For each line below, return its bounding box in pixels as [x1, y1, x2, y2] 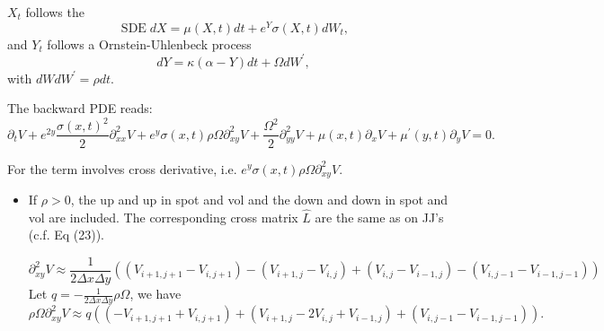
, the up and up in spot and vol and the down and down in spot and [70, 189, 449, 208]
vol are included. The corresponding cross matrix [28, 207, 298, 226]
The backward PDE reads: [7, 99, 153, 118]
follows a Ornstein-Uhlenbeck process [47, 34, 252, 53]
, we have [129, 284, 182, 303]
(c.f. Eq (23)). [28, 225, 105, 244]
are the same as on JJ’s [315, 207, 444, 226]
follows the [25, 3, 84, 21]
